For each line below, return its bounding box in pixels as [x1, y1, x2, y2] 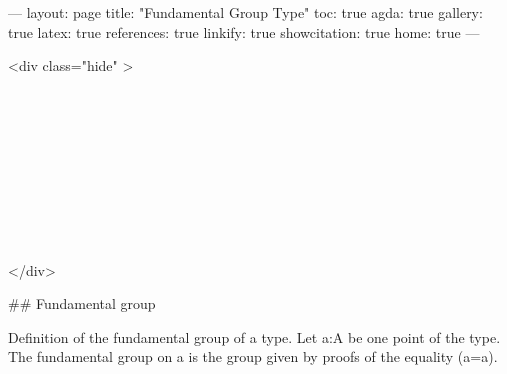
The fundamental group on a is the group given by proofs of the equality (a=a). [8, 346, 498, 367]
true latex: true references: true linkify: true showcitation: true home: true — [8, 21, 480, 42]
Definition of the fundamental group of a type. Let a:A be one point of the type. [8, 326, 501, 347]
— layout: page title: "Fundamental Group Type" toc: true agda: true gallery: [8, 2, 483, 22]
